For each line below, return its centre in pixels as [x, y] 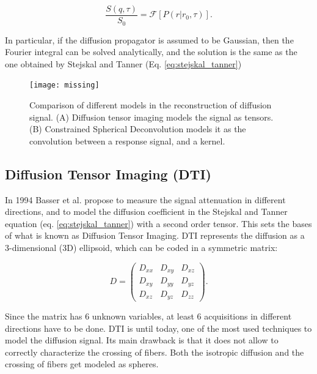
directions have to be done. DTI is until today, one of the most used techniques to [158, 328]
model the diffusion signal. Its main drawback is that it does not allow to [142, 340]
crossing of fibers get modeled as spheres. [82, 364]
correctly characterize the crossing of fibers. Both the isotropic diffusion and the [155, 352]
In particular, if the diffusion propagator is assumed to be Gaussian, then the [149, 39]
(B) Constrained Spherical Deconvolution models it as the [138, 129]
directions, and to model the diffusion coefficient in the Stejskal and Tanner [146, 211]
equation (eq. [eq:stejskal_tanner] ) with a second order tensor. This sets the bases [158, 223]
